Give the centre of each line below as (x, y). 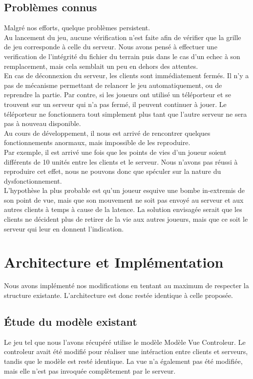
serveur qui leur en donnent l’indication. (64, 228)
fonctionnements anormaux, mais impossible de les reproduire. (97, 142)
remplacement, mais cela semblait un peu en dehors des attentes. (101, 66)
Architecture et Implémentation (114, 262)
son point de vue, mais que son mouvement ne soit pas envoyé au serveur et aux (124, 200)
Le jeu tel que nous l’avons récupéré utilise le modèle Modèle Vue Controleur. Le (125, 342)
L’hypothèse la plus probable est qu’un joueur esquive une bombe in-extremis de (125, 190)
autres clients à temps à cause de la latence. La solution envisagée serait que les (123, 209)
